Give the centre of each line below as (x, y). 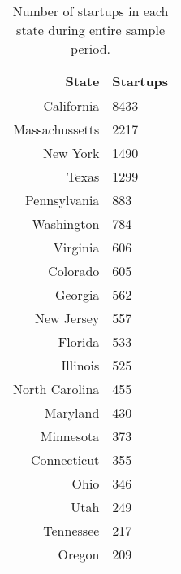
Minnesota (70, 436)
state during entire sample (91, 30)
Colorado (74, 271)
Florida (79, 342)
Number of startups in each (90, 11)
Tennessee (71, 530)
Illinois (80, 365)
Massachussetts (56, 129)
